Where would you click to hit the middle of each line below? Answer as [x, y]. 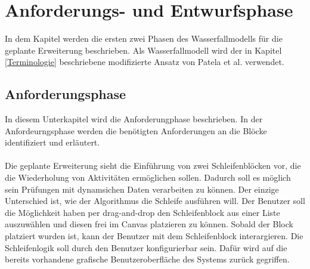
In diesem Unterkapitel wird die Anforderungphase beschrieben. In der [134, 119]
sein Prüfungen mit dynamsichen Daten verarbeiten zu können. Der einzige [142, 189]
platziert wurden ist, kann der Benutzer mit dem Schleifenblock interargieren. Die [154, 236]
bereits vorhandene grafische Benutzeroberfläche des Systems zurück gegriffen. [147, 259]
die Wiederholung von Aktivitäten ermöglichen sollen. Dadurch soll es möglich [148, 177]
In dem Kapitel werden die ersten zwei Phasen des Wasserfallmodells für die [144, 38]
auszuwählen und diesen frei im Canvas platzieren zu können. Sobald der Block [149, 224]
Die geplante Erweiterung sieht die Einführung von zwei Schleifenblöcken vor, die [153, 166]
